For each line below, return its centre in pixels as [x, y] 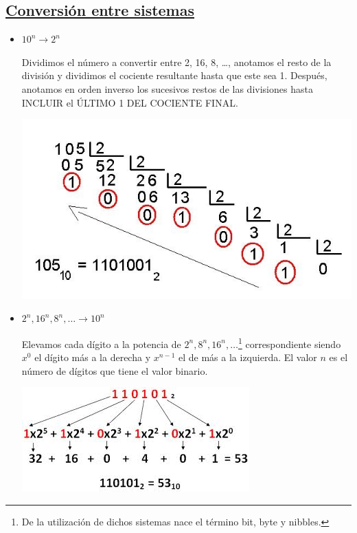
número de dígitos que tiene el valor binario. [115, 370]
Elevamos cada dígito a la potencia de [101, 344]
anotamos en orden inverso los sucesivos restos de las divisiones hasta [167, 88]
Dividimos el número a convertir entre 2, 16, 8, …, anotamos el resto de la [176, 62]
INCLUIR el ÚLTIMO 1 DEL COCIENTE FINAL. [130, 102]
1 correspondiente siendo [289, 342]
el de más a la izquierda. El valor [248, 357]
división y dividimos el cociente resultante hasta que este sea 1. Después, [174, 75]
